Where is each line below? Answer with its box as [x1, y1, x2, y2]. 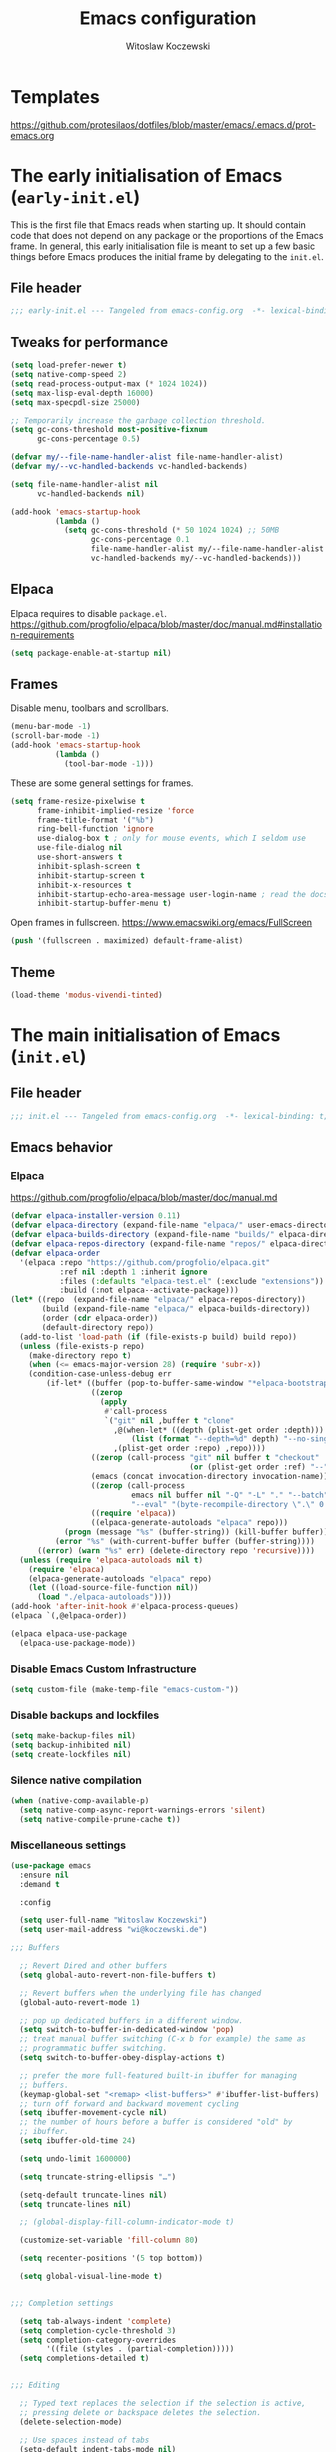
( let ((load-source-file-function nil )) [28, 1583, 199, 1593]
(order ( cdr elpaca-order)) [41, 1313, 159, 1323]
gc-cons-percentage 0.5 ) [36, 434, 141, 444]
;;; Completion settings [10, 2298, 114, 2308]
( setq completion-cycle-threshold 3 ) [19, 2325, 177, 2336]
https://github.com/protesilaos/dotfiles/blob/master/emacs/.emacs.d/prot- [10, 118, 317, 131]
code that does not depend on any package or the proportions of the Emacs [10, 229, 324, 241]
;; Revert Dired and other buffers [19, 1961, 168, 1971]
